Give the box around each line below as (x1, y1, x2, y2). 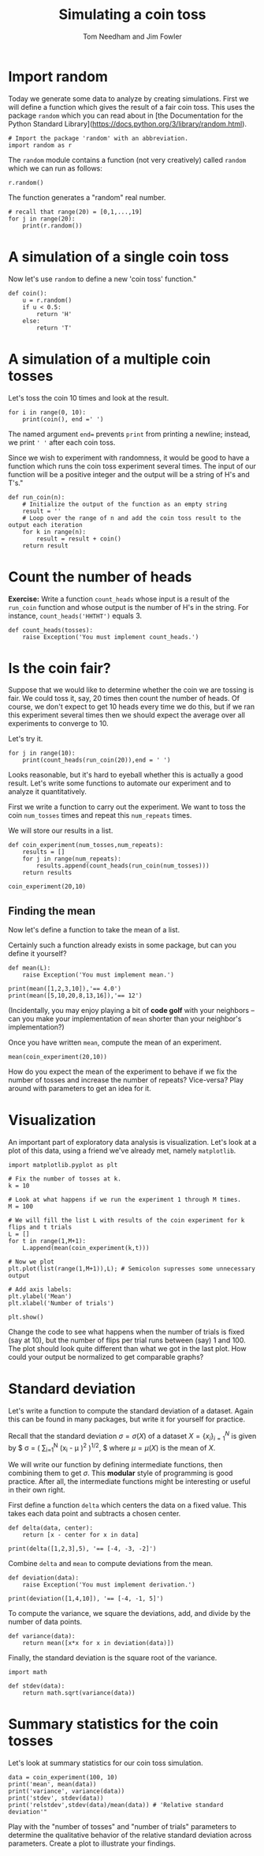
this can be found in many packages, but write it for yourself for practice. (8, 1414, 246, 1424)
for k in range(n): (22, 528, 87, 536)
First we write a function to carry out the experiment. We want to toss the (8, 802, 246, 811)
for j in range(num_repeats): (22, 855, 122, 863)
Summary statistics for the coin (8, 1715, 219, 1734)
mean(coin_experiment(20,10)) (8, 1053, 108, 1061)
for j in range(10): (8, 749, 76, 758)
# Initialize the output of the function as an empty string (22, 500, 227, 508)
